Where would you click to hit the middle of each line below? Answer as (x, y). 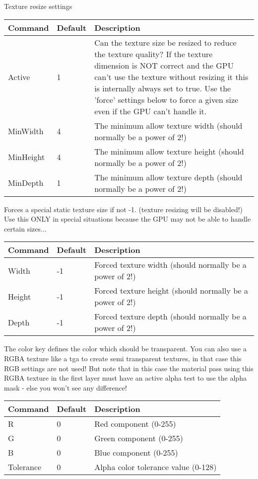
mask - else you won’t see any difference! (65, 387)
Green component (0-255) (139, 438)
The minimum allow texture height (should (169, 151)
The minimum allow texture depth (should (168, 177)
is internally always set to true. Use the (163, 88)
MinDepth (26, 183)
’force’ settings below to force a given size (166, 99)
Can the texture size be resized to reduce (165, 42)
